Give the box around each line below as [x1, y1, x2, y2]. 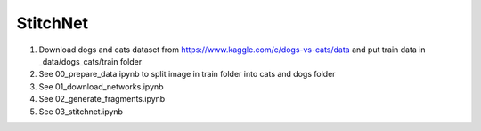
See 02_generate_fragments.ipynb [38, 94, 166, 104]
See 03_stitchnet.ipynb [38, 106, 124, 117]
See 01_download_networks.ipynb [38, 81, 164, 92]
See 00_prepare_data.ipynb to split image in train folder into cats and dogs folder [38, 69, 336, 80]
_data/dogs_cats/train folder [38, 56, 143, 66]
